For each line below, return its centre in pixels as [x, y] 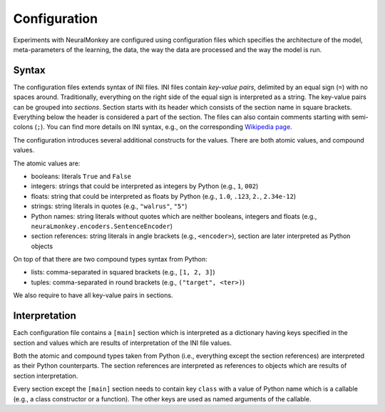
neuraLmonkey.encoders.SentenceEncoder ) [102, 226]
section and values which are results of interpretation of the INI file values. [122, 343]
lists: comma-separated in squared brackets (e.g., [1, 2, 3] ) [123, 272]
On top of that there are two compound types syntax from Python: [110, 259]
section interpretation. [46, 376]
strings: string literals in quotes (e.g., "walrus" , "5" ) [109, 206]
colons [23, 127]
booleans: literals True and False [81, 176]
